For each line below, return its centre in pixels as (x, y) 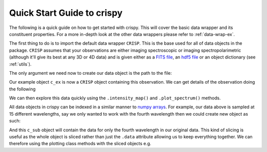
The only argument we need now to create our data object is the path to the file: (90, 73)
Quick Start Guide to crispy (66, 13)
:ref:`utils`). (20, 64)
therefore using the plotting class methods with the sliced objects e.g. (80, 144)
